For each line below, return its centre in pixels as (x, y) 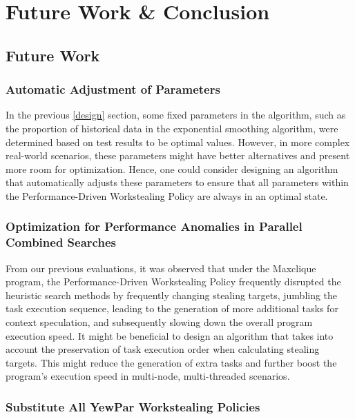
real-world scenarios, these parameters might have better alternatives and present (178, 155)
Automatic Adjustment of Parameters (113, 89)
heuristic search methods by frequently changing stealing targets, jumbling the (172, 295)
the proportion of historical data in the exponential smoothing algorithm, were (172, 128)
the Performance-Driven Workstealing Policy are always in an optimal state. (167, 195)
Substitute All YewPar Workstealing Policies (133, 406)
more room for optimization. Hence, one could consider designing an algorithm (172, 168)
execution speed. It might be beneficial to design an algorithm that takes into (170, 335)
